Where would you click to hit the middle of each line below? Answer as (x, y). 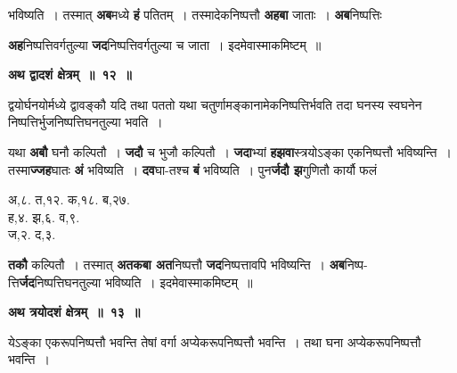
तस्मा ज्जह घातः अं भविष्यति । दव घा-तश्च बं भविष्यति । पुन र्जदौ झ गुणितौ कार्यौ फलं (192, 169)
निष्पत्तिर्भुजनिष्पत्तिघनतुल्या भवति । (86, 122)
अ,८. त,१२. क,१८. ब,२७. (69, 199)
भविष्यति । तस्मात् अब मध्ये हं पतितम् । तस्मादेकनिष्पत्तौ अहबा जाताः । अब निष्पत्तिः (195, 14)
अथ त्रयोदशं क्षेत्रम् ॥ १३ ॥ (74, 312)
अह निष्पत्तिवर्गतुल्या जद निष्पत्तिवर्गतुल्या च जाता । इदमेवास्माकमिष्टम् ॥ (165, 44)
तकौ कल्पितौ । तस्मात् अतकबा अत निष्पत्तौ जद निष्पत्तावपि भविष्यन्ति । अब (176, 264)
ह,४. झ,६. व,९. (44, 216)
